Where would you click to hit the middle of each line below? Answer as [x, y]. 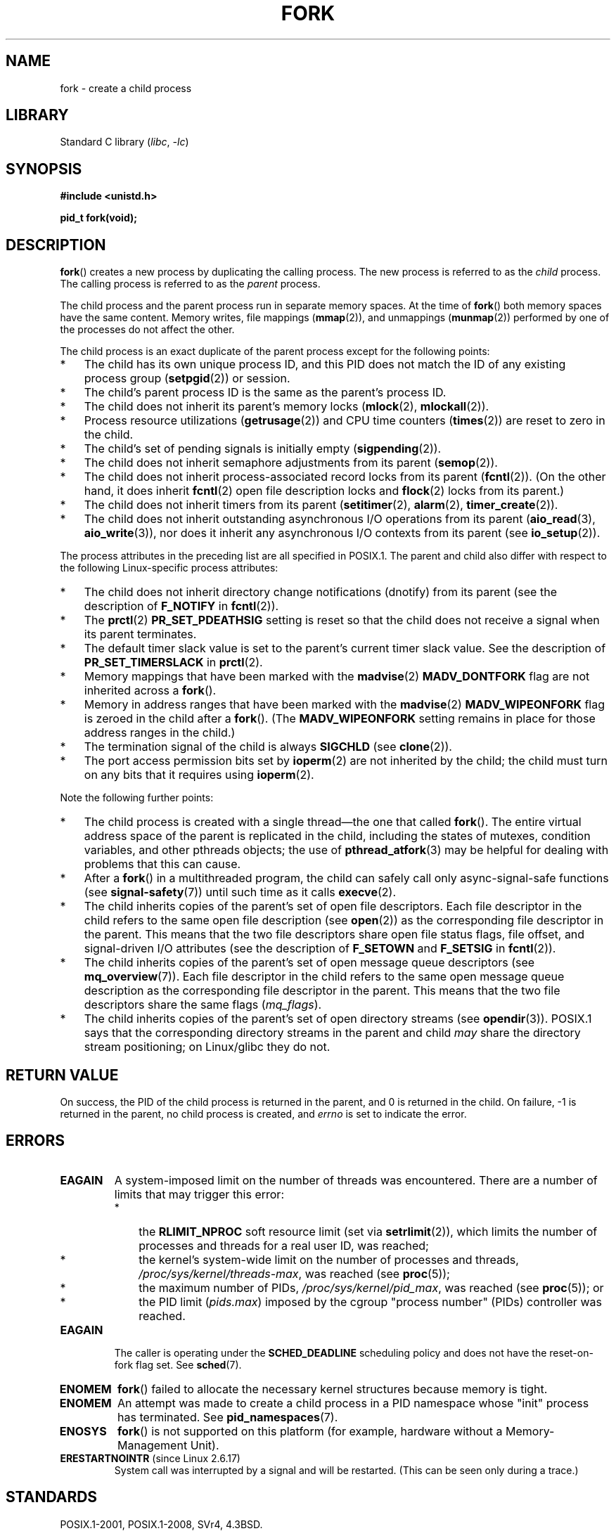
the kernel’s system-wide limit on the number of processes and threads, [329, 1259]
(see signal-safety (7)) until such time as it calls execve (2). [240, 892]
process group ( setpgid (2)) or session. [187, 379]
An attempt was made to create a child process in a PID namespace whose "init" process [353, 1403]
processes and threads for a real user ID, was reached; [284, 1245]
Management [153, 1445]
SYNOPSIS [44, 169]
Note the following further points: [137, 798]
